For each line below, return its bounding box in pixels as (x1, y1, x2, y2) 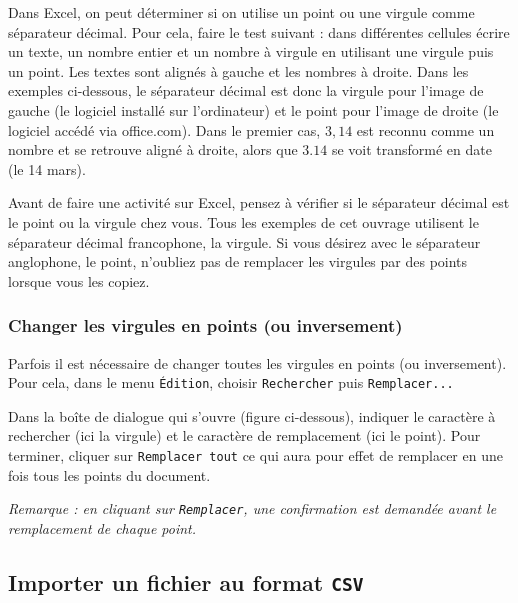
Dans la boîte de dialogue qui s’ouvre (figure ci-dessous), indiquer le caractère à (8, 405, 496, 426)
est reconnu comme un (356, 119, 495, 140)
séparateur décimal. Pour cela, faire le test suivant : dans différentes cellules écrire (8, 21, 510, 42)
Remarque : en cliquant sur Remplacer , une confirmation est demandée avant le (8, 498, 497, 519)
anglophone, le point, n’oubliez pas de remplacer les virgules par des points (8, 251, 468, 272)
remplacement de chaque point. (8, 517, 197, 538)
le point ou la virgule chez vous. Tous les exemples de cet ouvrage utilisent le (8, 211, 479, 232)
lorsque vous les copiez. (8, 270, 150, 291)
